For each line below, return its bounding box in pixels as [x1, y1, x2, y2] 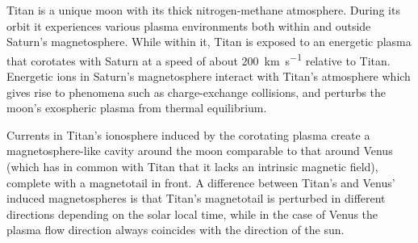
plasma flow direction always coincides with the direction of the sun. [6, 221, 345, 238]
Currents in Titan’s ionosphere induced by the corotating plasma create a [6, 126, 370, 143]
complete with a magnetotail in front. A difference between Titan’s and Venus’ [6, 174, 395, 191]
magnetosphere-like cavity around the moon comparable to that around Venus [6, 142, 393, 159]
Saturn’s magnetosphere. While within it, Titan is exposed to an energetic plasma [6, 33, 412, 50]
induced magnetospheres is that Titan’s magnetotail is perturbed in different [6, 190, 386, 207]
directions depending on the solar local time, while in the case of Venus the [6, 205, 378, 222]
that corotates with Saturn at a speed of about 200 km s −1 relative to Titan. [6, 49, 391, 69]
